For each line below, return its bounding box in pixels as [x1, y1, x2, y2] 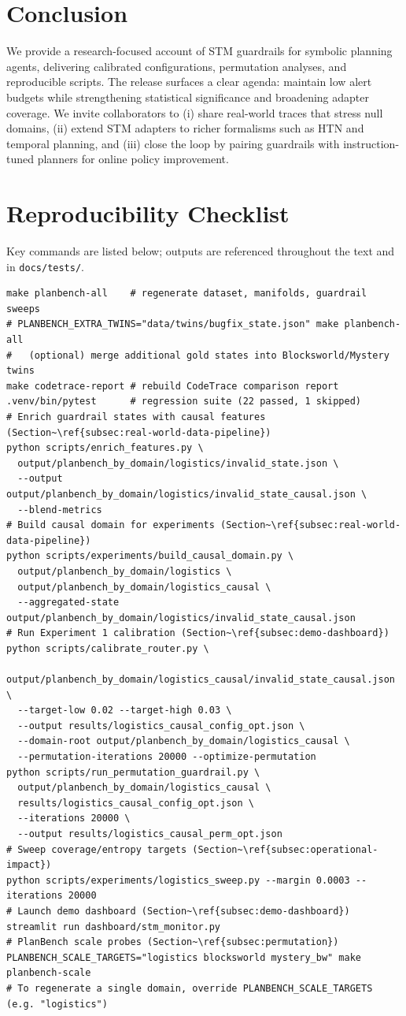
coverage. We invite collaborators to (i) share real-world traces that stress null [6, 104, 383, 121]
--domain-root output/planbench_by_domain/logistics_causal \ [17, 735, 350, 747]
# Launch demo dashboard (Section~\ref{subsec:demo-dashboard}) [6, 906, 350, 917]
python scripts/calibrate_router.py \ [6, 642, 209, 654]
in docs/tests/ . [6, 258, 84, 274]
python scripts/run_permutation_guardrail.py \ [6, 766, 260, 778]
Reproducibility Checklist [6, 197, 290, 229]
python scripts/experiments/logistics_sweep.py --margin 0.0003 [6, 874, 350, 886]
